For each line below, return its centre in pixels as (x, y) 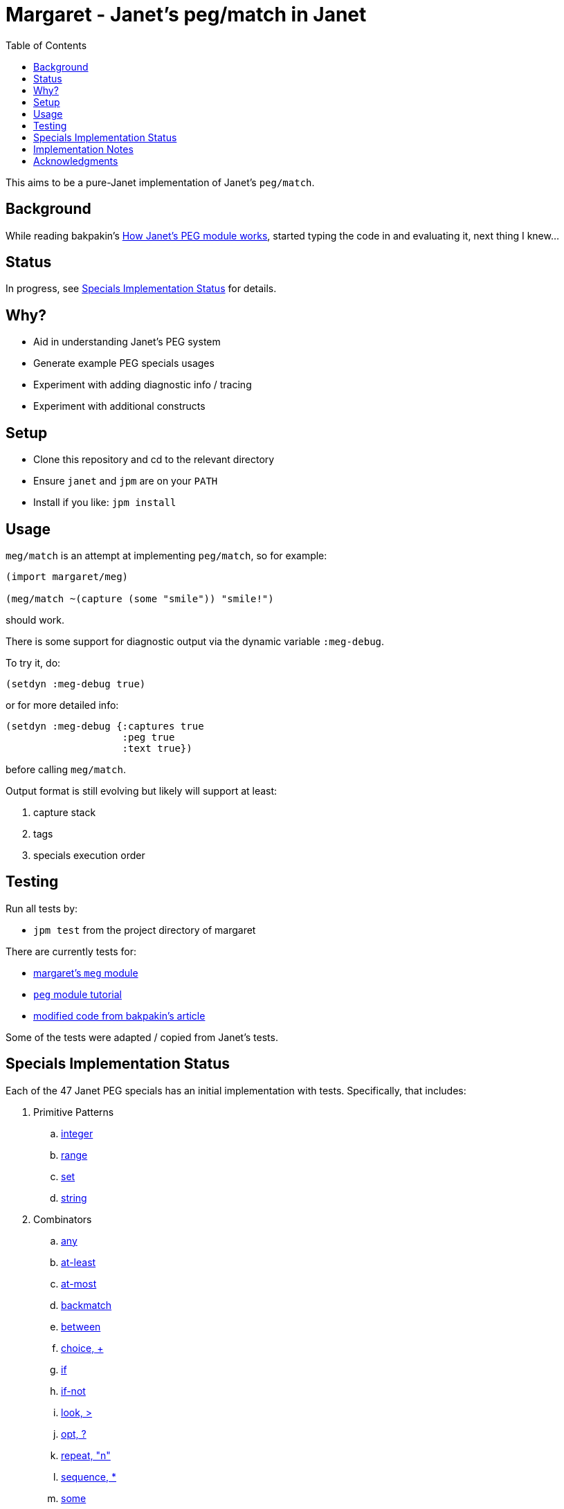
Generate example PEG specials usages (124, 363)
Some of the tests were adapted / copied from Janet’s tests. (142, 1037)
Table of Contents (46, 45)
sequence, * (89, 1476)
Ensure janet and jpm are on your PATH (126, 481)
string (74, 1198)
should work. (35, 620)
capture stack (65, 812)
